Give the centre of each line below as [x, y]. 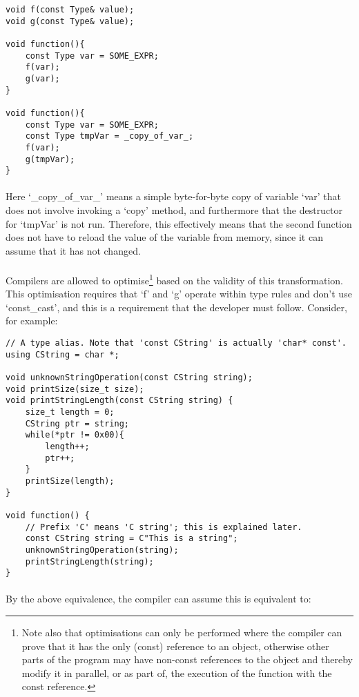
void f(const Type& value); [70, 10]
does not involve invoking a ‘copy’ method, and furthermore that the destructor [174, 210]
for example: [32, 321]
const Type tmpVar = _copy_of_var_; [109, 136]
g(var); [42, 78]
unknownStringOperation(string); [102, 550]
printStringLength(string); [89, 561]
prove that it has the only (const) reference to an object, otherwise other [175, 646]
